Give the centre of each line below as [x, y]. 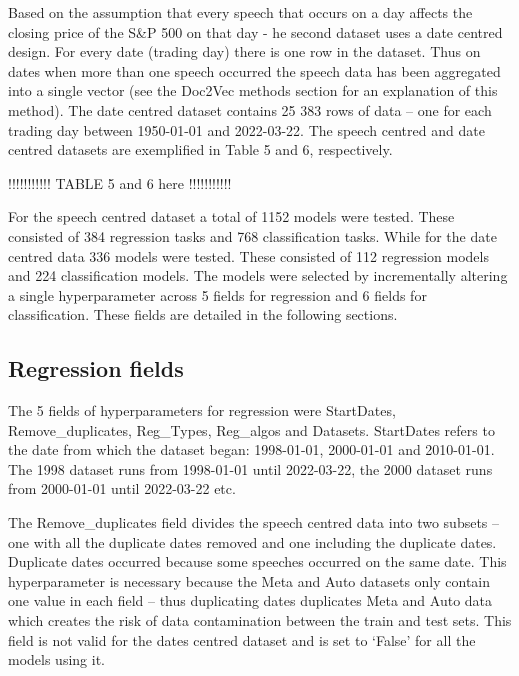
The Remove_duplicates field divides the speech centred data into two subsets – [254, 522]
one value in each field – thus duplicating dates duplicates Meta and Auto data [250, 600]
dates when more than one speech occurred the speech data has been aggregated [254, 70]
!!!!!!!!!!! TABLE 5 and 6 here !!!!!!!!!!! [120, 182]
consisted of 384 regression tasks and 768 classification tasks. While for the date [252, 235]
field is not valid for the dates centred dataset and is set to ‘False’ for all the [242, 639]
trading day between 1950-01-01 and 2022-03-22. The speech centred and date [246, 129]
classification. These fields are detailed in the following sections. [203, 314]
